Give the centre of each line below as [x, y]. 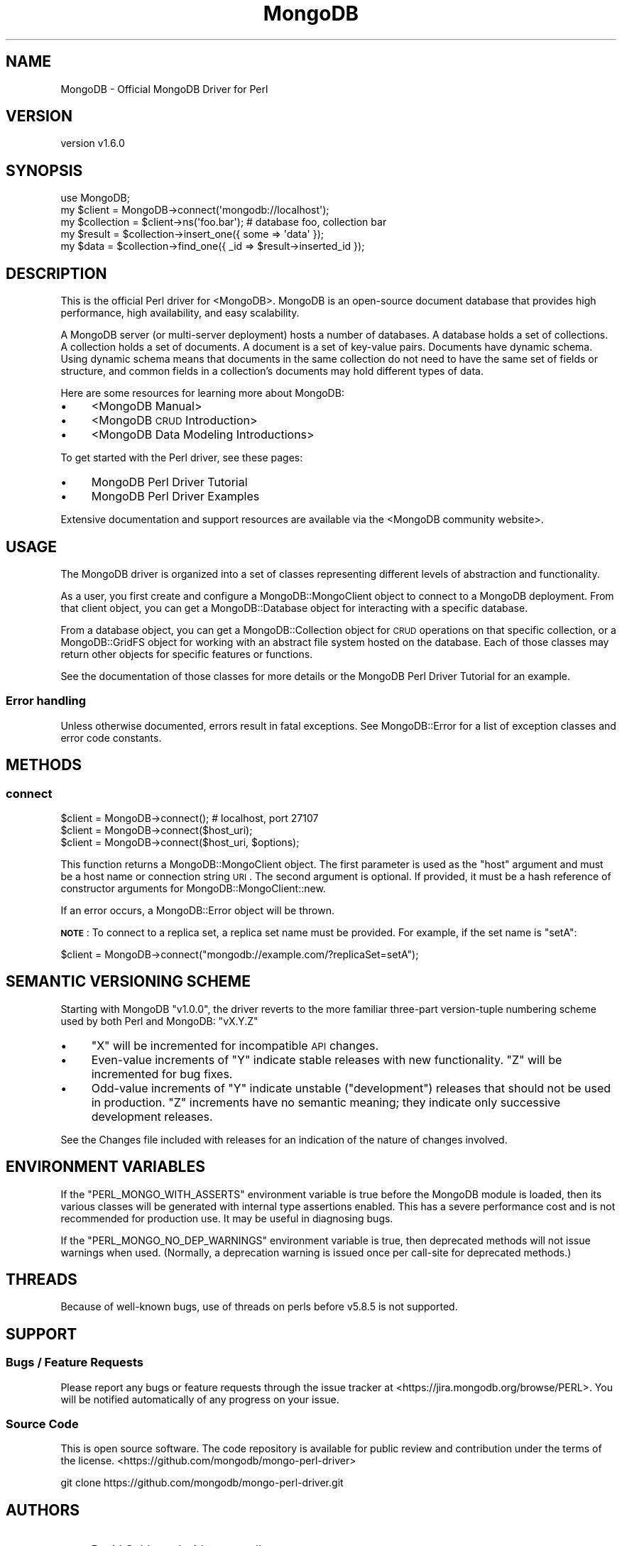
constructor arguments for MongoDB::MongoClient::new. [193, 888]
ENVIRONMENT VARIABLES [105, 1167]
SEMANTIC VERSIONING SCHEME [128, 982]
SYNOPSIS [44, 170]
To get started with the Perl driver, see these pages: [182, 458]
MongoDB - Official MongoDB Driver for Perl [164, 89]
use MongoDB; [95, 198]
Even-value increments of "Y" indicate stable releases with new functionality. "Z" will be [327, 1059]
